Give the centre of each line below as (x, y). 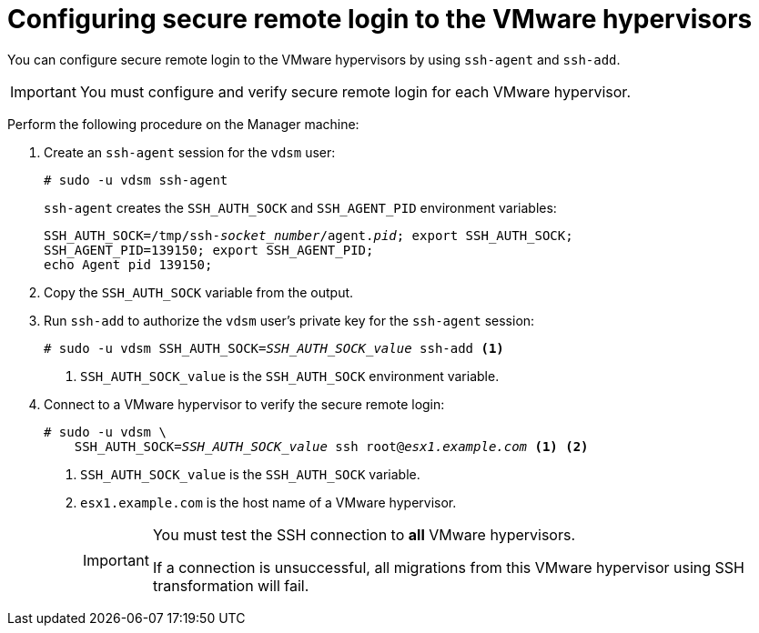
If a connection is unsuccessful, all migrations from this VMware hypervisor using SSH (448, 567)
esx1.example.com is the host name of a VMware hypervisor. (268, 502)
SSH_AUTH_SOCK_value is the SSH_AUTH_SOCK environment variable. (290, 376)
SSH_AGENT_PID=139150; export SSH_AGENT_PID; (209, 250)
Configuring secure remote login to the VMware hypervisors (380, 19)
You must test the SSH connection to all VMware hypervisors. (364, 534)
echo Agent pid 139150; (128, 264)
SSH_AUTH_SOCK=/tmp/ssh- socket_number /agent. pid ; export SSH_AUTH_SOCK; (309, 235)
